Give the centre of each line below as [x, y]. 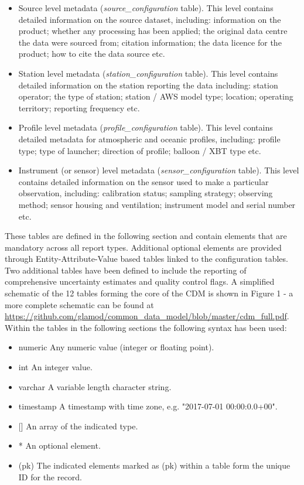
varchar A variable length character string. [95, 386]
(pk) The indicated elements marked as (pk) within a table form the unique [154, 465]
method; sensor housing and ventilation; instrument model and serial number [157, 204]
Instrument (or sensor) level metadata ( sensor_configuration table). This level [159, 170]
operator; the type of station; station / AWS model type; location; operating [156, 96]
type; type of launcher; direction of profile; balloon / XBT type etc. [140, 150]
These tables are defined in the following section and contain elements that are [146, 236]
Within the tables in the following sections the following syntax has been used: [146, 327]
